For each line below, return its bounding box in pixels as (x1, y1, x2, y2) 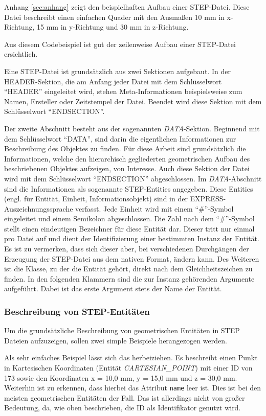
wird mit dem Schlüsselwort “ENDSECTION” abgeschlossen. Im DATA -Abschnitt (4, 173, 262, 183)
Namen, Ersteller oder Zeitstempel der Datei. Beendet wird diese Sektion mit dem (4, 96, 262, 106)
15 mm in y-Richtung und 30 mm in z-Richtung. (36, 21, 189, 32)
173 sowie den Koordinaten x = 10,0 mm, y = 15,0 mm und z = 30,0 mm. (4, 372, 237, 383)
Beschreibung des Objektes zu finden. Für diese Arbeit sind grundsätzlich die (4, 143, 246, 154)
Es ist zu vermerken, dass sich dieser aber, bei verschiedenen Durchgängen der (4, 243, 249, 254)
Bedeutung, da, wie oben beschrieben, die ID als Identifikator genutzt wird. (4, 402, 241, 413)
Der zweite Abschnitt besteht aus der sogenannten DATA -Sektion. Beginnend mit (4, 123, 260, 133)
